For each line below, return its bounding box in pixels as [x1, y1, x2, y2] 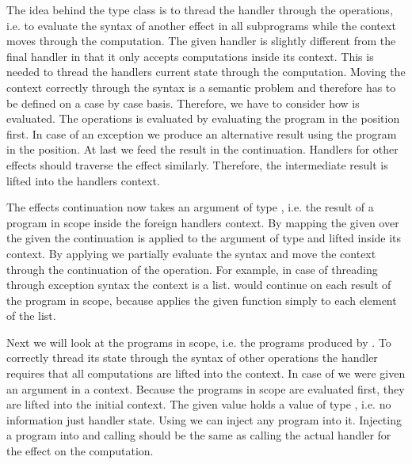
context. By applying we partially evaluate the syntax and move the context [6, 245, 376, 261]
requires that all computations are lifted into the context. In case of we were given [6, 365, 406, 382]
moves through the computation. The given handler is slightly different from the [6, 32, 396, 49]
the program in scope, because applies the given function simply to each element [6, 291, 397, 308]
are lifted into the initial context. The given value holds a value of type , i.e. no [6, 396, 391, 413]
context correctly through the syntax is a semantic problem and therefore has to [6, 78, 396, 95]
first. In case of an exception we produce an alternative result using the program [6, 125, 397, 142]
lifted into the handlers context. [6, 172, 160, 188]
